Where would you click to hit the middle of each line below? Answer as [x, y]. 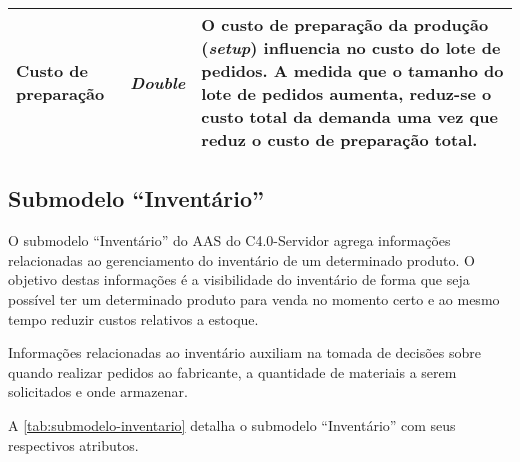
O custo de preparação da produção [345, 24]
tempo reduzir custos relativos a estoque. [133, 318]
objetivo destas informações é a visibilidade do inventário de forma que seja [239, 279]
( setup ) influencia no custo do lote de [351, 47]
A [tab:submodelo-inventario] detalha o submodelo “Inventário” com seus [232, 424]
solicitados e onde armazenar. [98, 391]
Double [158, 82]
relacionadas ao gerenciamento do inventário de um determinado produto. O [241, 259]
